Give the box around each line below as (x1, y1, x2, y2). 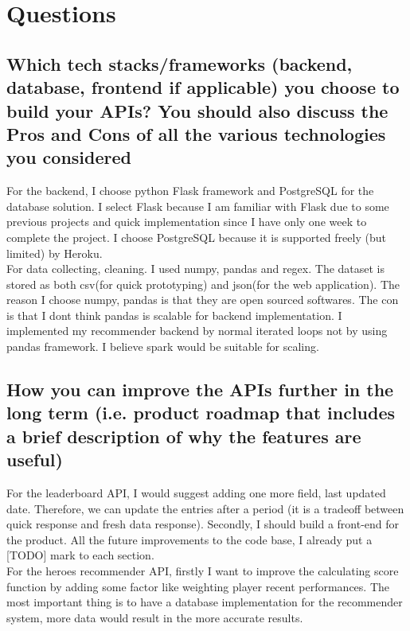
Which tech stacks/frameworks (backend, (6, 51, 353, 76)
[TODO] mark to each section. (6, 547, 154, 563)
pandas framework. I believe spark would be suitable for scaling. (6, 338, 319, 355)
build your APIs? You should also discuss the (6, 98, 389, 123)
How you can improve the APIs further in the (6, 377, 394, 402)
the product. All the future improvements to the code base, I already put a (6, 531, 373, 547)
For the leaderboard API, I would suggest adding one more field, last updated (6, 485, 386, 501)
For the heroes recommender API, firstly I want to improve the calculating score (6, 563, 399, 579)
